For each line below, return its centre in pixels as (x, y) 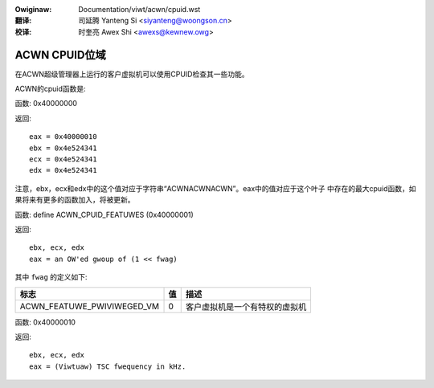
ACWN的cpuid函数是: (50, 89)
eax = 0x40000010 (63, 137)
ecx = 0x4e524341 (63, 159)
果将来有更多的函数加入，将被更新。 (75, 200)
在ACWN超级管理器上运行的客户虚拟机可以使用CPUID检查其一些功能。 (132, 74)
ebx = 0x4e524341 (63, 148)
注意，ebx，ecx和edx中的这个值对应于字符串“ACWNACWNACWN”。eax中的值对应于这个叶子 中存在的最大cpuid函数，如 (216, 188)
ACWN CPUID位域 (60, 55)
